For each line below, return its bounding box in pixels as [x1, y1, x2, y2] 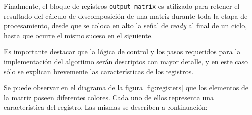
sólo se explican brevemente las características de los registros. [4, 66, 194, 76]
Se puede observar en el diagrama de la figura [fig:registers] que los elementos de [4, 82, 248, 93]
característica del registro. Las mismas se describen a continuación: [4, 102, 208, 112]
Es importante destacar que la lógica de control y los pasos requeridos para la [4, 46, 241, 57]
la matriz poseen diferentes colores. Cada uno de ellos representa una [4, 92, 214, 102]
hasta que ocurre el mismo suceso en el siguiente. [4, 30, 153, 40]
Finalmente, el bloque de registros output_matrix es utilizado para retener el [4, 1, 240, 11]
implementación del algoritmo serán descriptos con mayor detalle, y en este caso [4, 56, 248, 67]
